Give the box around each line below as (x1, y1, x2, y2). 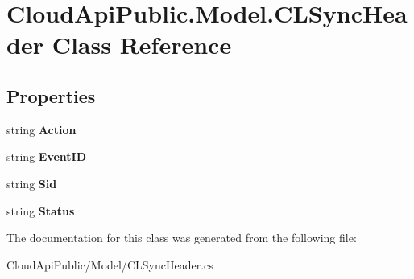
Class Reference (52, 28, 232, 61)
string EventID (6, 148, 87, 165)
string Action (6, 121, 77, 137)
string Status (6, 202, 75, 219)
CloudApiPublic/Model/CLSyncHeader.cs (6, 256, 213, 273)
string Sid (6, 174, 57, 191)
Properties (6, 83, 96, 108)
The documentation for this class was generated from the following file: (6, 229, 357, 246)
